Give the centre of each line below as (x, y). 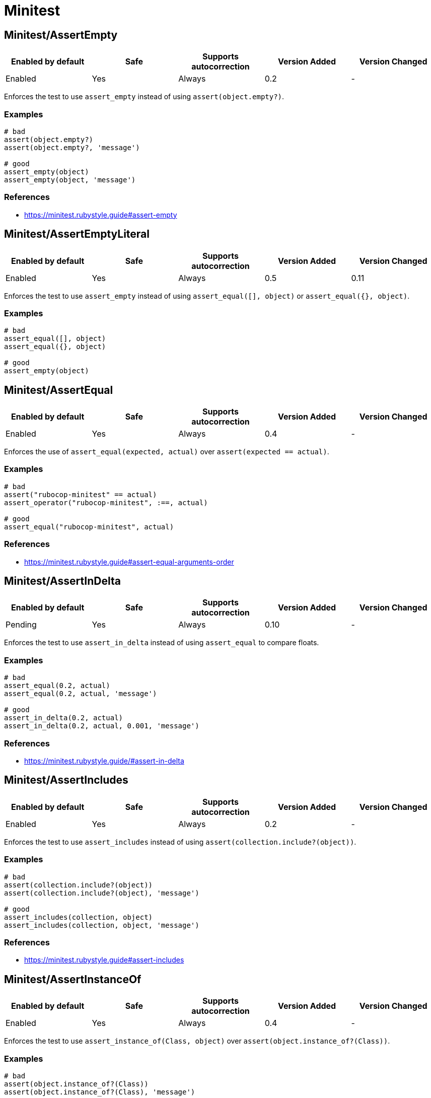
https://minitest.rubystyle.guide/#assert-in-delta (104, 761)
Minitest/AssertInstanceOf (73, 979)
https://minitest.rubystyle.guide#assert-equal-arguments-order (129, 562)
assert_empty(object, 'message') (70, 180)
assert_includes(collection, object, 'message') (102, 925)
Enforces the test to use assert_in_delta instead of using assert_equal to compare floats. (162, 643)
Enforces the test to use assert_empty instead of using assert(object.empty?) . (144, 97)
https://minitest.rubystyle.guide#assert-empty (101, 215)
